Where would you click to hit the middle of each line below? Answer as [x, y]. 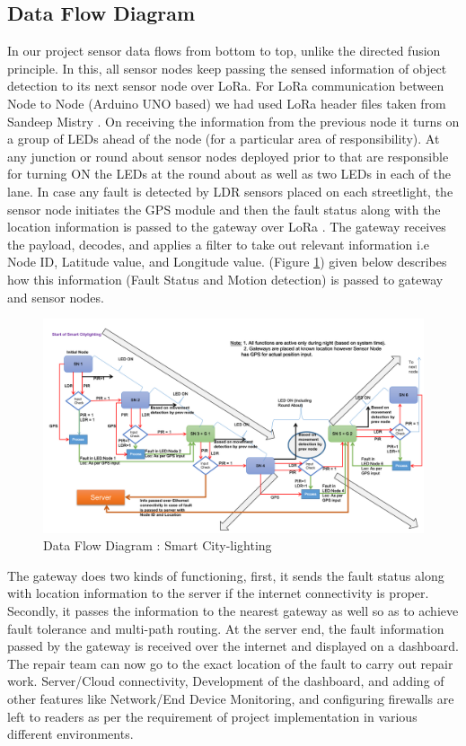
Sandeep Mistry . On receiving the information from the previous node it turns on [233, 121]
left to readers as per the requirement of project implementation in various [212, 716]
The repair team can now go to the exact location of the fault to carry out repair [230, 663]
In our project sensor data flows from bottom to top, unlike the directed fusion [224, 51]
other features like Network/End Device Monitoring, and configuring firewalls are [231, 698]
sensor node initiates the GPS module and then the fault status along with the [224, 209]
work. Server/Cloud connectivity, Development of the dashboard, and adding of [226, 681]
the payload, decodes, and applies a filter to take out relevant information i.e [219, 244]
